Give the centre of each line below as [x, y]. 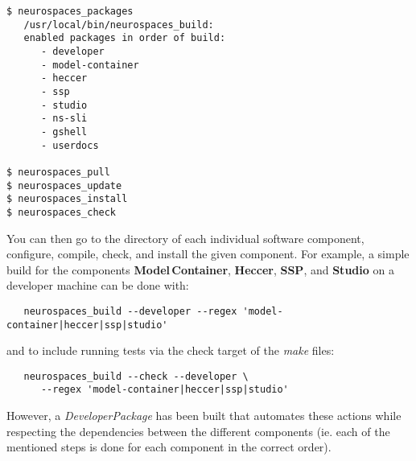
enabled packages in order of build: [125, 38]
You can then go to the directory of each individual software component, [185, 238]
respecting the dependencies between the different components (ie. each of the [198, 431]
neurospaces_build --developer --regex [130, 311]
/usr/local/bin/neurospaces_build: [119, 25]
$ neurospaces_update [64, 185]
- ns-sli [64, 119]
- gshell [64, 132]
